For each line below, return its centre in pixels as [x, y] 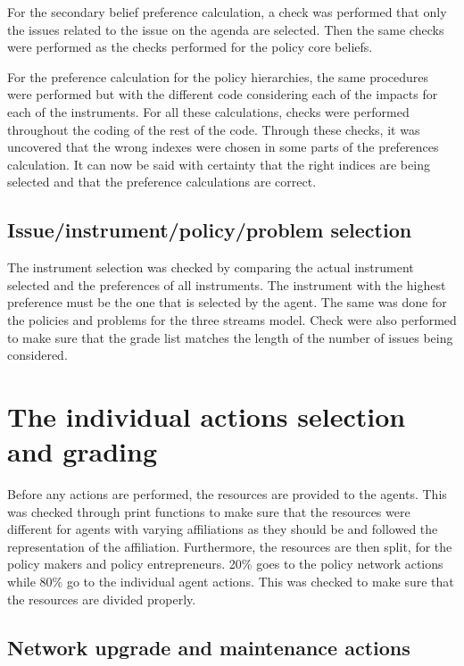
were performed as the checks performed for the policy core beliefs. [190, 47]
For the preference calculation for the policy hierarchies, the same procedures [218, 76]
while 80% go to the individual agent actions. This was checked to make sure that [231, 581]
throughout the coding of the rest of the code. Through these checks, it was [214, 129]
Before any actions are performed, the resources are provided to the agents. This [227, 494]
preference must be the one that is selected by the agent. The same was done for [227, 302]
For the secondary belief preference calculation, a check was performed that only [227, 12]
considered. [37, 355]
